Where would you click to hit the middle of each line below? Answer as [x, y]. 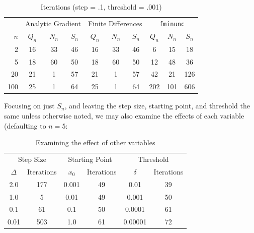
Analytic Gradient [53, 23]
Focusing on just [29, 106]
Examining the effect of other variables [95, 142]
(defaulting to [25, 125]
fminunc [172, 24]
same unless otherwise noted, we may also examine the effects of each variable [124, 116]
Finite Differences [115, 23]
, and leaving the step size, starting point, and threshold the [157, 106]
